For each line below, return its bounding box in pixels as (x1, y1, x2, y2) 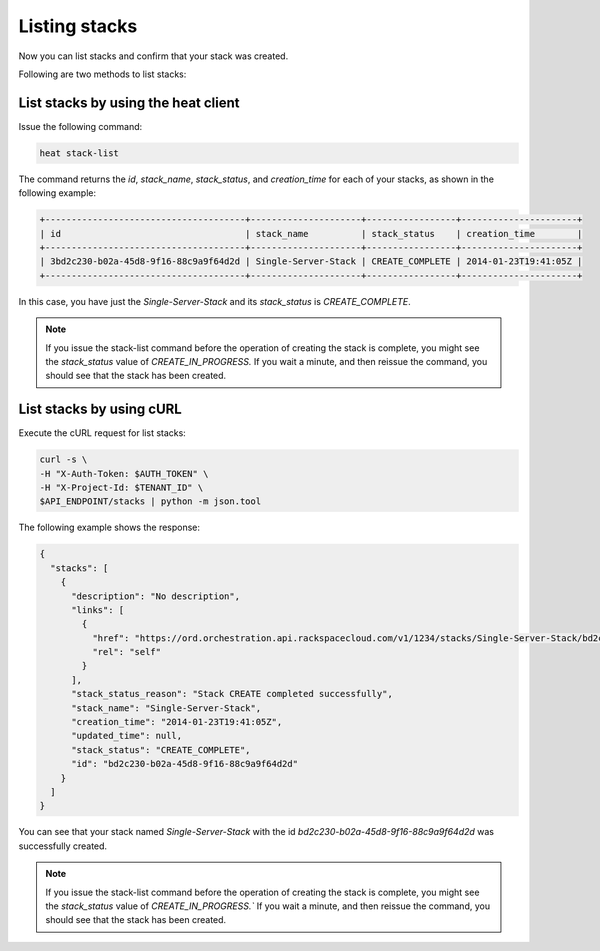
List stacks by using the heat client (18, 94, 240, 111)
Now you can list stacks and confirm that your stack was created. (18, 50, 289, 62)
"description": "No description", (71, 590, 240, 602)
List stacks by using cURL (18, 401, 182, 418)
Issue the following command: (18, 120, 143, 132)
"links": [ (71, 604, 125, 615)
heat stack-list (39, 147, 120, 159)
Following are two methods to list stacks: (18, 68, 187, 80)
